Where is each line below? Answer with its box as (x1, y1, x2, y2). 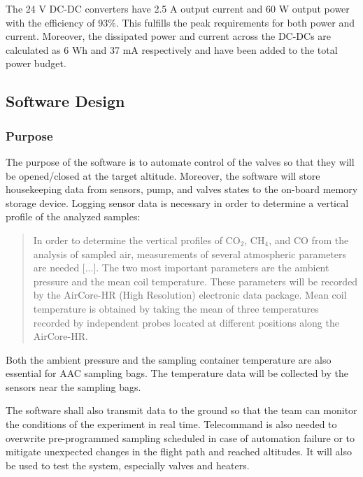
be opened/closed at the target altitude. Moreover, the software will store (6, 168, 320, 183)
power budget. (6, 56, 66, 71)
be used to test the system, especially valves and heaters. (6, 457, 250, 472)
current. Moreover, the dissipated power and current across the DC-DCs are (6, 29, 332, 43)
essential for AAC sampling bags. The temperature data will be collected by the (6, 366, 348, 380)
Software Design (6, 90, 125, 112)
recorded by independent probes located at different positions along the (33, 315, 339, 329)
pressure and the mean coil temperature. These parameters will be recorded (33, 273, 358, 288)
